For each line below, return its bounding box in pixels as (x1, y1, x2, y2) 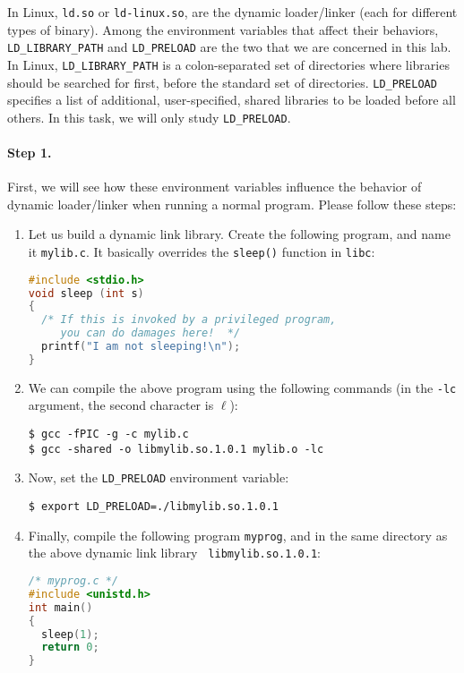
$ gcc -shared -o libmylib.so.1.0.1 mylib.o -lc (28, 442, 324, 456)
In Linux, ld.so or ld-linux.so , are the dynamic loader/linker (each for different (7, 3, 458, 21)
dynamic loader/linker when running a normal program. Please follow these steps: (7, 194, 457, 213)
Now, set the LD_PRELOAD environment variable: (28, 468, 289, 487)
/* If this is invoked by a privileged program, (41, 313, 337, 327)
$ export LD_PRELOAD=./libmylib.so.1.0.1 (28, 500, 279, 514)
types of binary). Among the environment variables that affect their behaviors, (7, 20, 439, 38)
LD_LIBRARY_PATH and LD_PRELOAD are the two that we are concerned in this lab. (7, 38, 451, 56)
